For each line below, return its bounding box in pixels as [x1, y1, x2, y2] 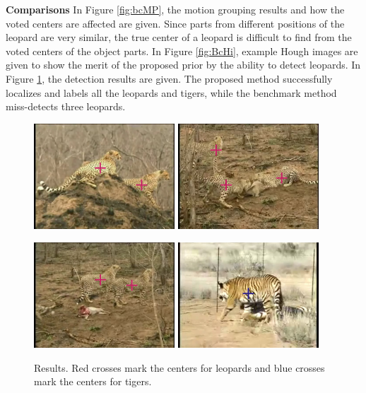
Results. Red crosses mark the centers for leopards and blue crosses [34, 360, 325, 375]
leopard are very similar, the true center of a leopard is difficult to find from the [6, 30, 352, 45]
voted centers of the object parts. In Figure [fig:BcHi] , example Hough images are [6, 43, 358, 58]
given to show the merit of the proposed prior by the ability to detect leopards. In [6, 57, 361, 72]
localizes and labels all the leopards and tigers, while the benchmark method [6, 85, 337, 100]
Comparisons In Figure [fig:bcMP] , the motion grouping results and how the [6, 2, 345, 16]
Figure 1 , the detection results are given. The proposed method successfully [6, 71, 333, 86]
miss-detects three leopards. [6, 99, 126, 114]
